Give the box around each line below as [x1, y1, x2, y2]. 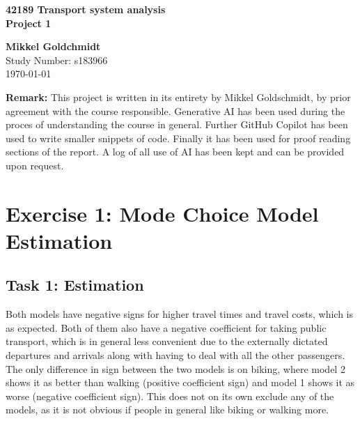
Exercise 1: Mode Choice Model [6, 199, 319, 227]
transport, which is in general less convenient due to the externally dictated [6, 334, 328, 349]
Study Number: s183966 [6, 52, 108, 67]
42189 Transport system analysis [6, 2, 166, 16]
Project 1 [6, 15, 52, 30]
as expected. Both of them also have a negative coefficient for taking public [6, 320, 327, 335]
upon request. [6, 158, 64, 172]
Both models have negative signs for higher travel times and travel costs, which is [6, 307, 353, 321]
